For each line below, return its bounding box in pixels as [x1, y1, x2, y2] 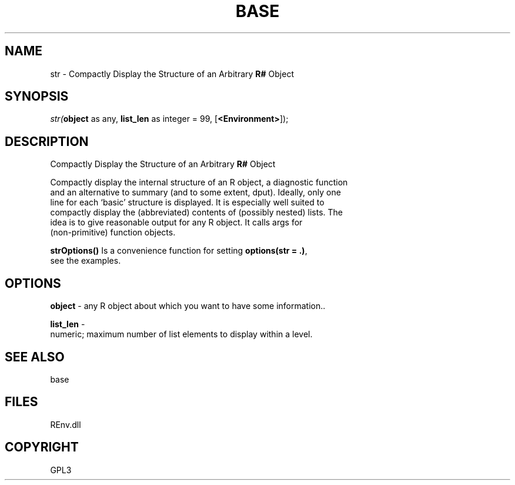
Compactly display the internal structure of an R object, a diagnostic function [50, 177, 348, 188]
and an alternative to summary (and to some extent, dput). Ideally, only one [50, 187, 341, 198]
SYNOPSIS [5, 89, 69, 104]
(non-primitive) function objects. [50, 227, 176, 238]
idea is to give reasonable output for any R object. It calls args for [50, 217, 303, 228]
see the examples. [50, 255, 121, 266]
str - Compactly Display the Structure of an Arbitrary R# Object [50, 68, 294, 79]
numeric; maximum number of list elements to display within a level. [50, 329, 313, 340]
